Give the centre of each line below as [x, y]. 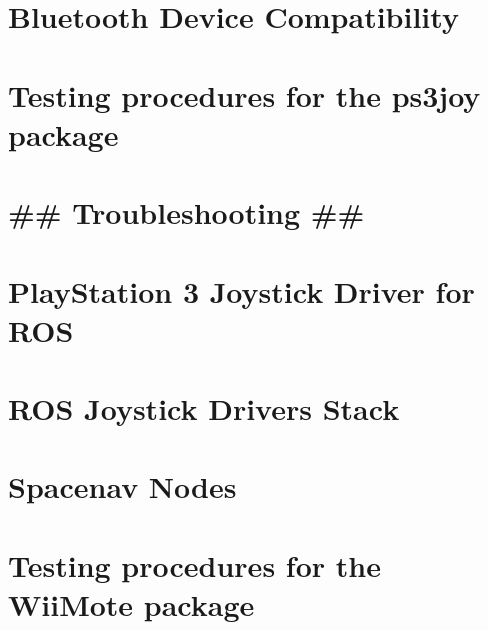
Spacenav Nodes [122, 486]
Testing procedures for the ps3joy [244, 94]
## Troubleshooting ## [186, 212]
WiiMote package [131, 604]
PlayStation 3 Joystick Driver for [241, 290]
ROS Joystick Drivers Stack [204, 408]
